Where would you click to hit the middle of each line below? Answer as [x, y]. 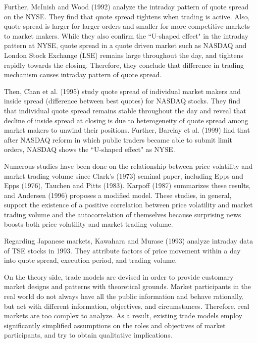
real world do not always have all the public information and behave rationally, [124, 296]
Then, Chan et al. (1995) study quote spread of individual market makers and [122, 91]
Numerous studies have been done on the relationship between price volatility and [128, 166]
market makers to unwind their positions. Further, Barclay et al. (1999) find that [127, 130]
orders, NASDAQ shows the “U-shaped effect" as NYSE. [90, 149]
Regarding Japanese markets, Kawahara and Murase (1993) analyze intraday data [128, 241]
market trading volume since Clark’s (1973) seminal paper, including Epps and [124, 175]
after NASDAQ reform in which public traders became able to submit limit [118, 139]
